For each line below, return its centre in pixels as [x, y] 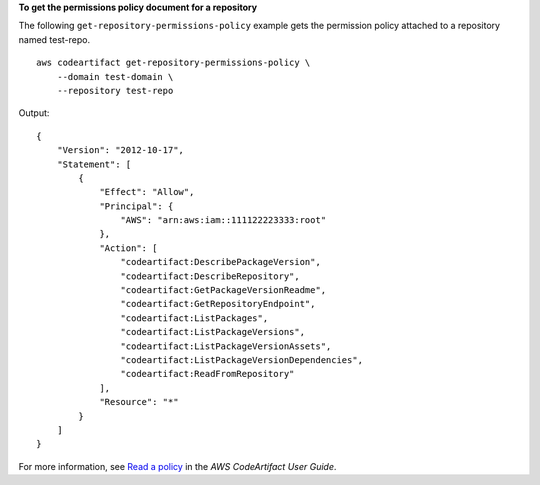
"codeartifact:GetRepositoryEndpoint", [218, 304]
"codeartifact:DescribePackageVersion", [221, 262]
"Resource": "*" [139, 402]
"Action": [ [128, 248]
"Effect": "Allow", [147, 192]
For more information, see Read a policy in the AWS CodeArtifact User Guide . [177, 466]
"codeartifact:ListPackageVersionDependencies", [242, 359]
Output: [34, 113]
